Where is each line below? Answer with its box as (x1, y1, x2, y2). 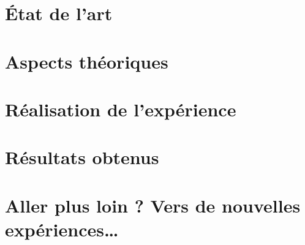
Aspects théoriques (5, 48, 168, 73)
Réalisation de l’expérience (5, 96, 236, 121)
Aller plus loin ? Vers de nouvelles (5, 192, 301, 217)
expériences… (5, 216, 119, 241)
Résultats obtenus (5, 145, 159, 170)
